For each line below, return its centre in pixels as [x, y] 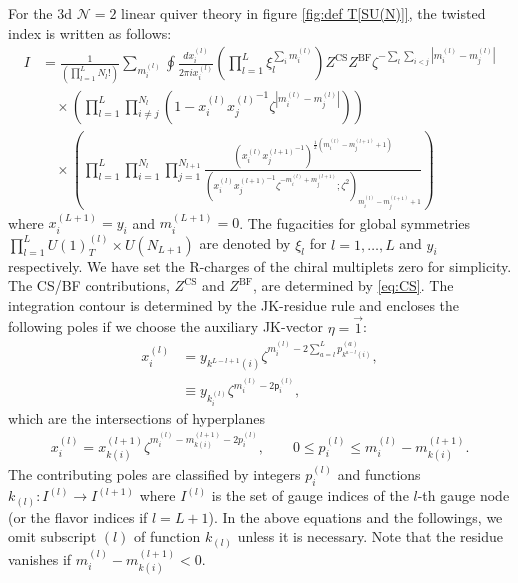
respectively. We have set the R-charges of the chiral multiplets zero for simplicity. [260, 265]
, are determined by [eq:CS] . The [353, 285]
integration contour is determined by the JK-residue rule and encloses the [234, 304]
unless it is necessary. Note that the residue [370, 536]
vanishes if [40, 558]
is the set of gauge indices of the [310, 495]
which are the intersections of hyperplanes [137, 417]
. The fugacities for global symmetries [355, 222]
